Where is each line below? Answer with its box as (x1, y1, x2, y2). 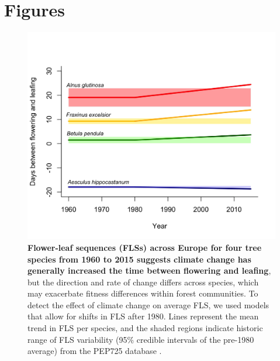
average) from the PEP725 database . (27, 345, 162, 357)
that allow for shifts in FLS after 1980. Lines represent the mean (27, 310, 259, 322)
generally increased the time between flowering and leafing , (27, 264, 271, 277)
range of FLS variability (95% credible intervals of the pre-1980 (27, 333, 254, 345)
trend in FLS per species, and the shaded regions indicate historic (27, 322, 263, 334)
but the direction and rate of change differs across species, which (27, 275, 259, 288)
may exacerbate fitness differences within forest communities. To (27, 287, 258, 299)
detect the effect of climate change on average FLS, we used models (27, 298, 269, 311)
